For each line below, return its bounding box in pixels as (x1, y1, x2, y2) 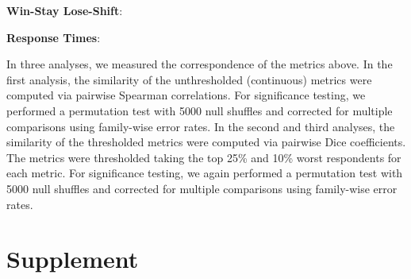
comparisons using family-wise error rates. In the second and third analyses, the (6, 118, 395, 134)
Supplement (6, 242, 139, 275)
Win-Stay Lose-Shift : (6, 2, 123, 18)
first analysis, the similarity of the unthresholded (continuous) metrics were (6, 71, 372, 87)
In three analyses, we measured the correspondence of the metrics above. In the (6, 56, 393, 72)
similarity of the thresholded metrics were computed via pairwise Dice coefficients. (6, 134, 406, 150)
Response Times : (6, 29, 101, 45)
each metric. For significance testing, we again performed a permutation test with (6, 165, 403, 181)
